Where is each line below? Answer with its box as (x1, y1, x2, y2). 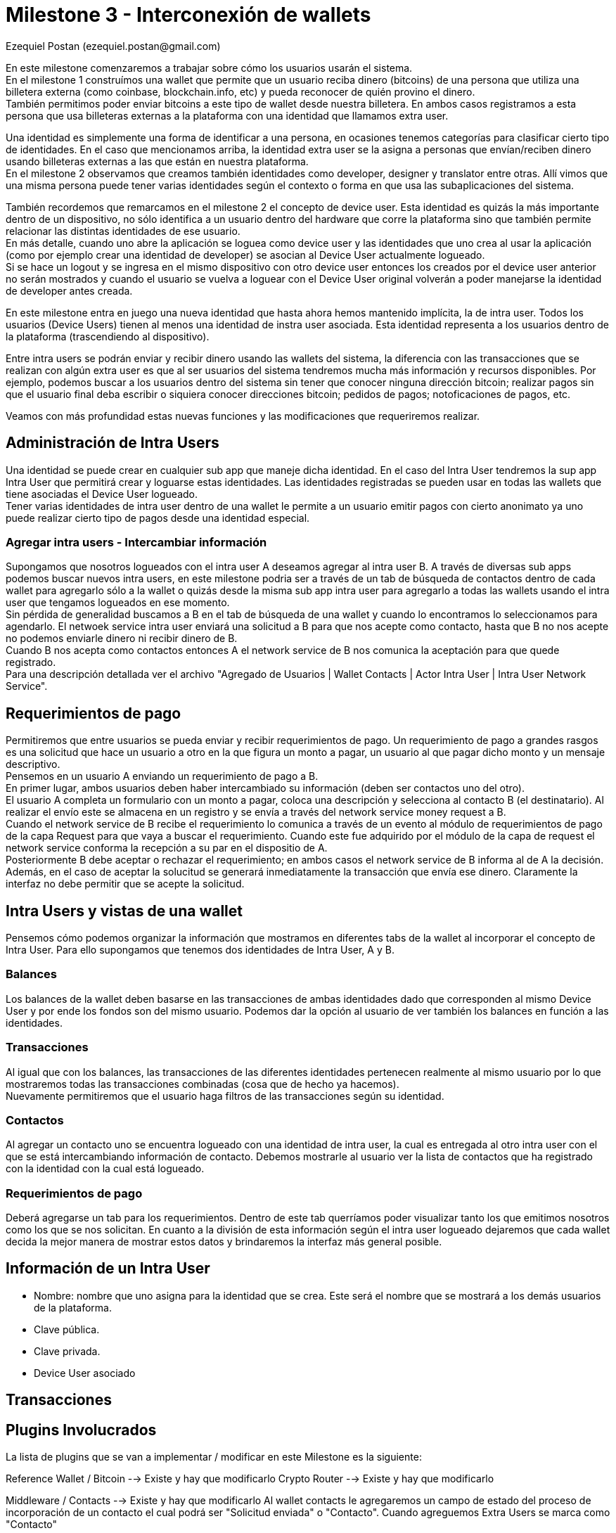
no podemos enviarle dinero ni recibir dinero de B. (6, 632, 238, 645)
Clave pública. (34, 1323, 100, 1335)
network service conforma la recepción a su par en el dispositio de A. (6, 842, 328, 854)
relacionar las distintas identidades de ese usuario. (6, 224, 240, 237)
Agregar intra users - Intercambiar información (6, 534, 267, 549)
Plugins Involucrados (6, 1420, 157, 1439)
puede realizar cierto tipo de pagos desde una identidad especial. (6, 511, 310, 524)
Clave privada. (34, 1345, 101, 1357)
